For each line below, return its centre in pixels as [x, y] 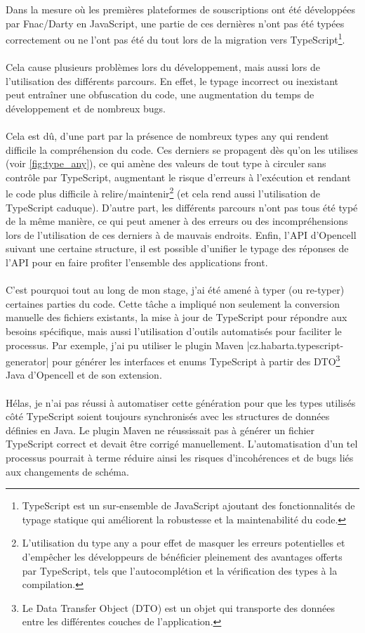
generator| [27, 361]
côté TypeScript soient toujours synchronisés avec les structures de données [168, 416]
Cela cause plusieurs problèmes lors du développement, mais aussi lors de [163, 67]
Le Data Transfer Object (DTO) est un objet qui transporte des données [179, 607]
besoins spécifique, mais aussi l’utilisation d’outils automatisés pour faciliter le [174, 331]
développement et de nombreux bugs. [86, 108]
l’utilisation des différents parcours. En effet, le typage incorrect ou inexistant [172, 80]
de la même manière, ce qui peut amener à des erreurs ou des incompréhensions [177, 221]
